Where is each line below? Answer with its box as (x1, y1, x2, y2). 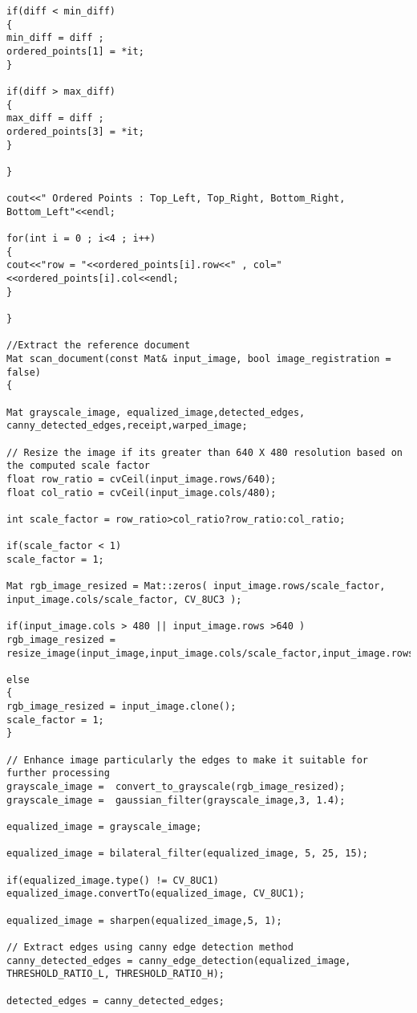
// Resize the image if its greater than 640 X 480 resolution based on (6, 446, 403, 458)
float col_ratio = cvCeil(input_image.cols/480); (6, 486, 277, 498)
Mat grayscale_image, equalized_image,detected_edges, (6, 406, 306, 418)
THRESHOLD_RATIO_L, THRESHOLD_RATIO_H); (6, 968, 225, 980)
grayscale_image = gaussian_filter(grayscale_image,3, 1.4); (6, 794, 346, 806)
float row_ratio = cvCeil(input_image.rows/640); (6, 473, 277, 485)
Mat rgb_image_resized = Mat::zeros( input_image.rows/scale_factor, (6, 580, 386, 592)
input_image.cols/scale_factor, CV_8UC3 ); (6, 593, 242, 605)
